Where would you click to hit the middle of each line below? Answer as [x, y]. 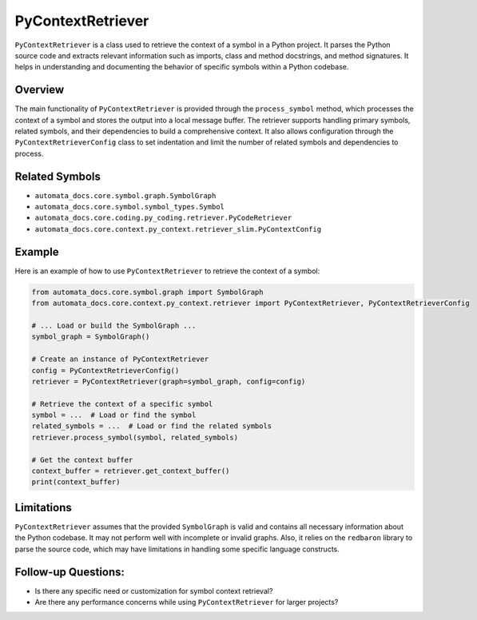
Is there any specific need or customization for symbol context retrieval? [154, 590]
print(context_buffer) [76, 482]
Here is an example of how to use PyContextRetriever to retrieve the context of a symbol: [167, 271]
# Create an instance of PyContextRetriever [120, 359]
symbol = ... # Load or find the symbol [114, 415]
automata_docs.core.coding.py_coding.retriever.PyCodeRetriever [163, 218]
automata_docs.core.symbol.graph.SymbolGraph [125, 195]
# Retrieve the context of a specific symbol [122, 404]
